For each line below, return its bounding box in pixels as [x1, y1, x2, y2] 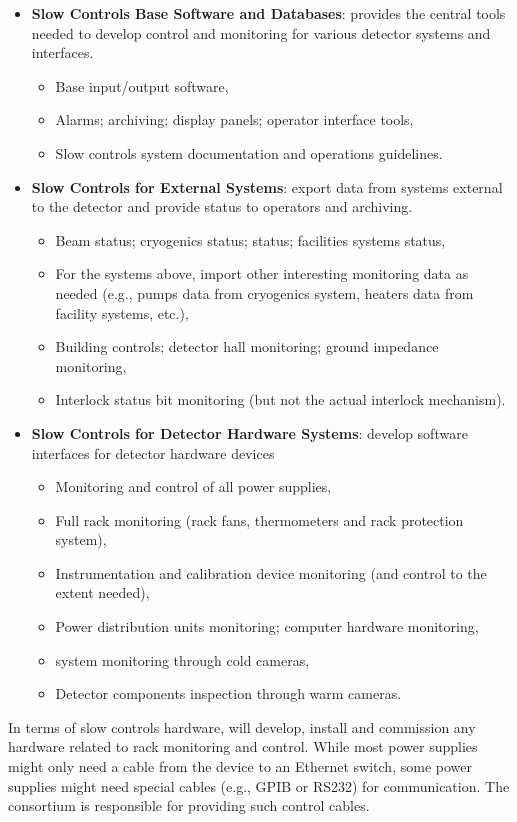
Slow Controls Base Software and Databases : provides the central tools [31, 3, 506, 23]
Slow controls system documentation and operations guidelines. [55, 142, 443, 163]
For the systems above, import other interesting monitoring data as [55, 263, 469, 284]
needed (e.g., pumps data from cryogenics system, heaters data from [55, 282, 474, 303]
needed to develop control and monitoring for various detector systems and [31, 22, 491, 43]
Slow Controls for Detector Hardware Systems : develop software [31, 422, 468, 443]
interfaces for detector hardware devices [31, 442, 275, 463]
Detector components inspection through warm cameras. [55, 683, 402, 704]
